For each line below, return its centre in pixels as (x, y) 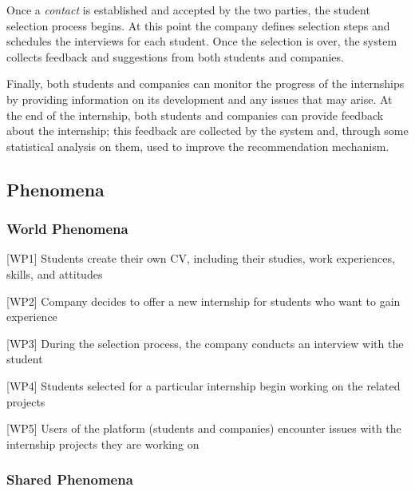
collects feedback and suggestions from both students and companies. (175, 56)
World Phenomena (67, 229)
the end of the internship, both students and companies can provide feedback (195, 115)
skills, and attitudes (55, 273)
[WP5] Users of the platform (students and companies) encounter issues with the (204, 428)
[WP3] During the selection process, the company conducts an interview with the (205, 343)
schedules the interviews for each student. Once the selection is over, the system (202, 41)
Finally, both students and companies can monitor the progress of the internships (206, 83)
